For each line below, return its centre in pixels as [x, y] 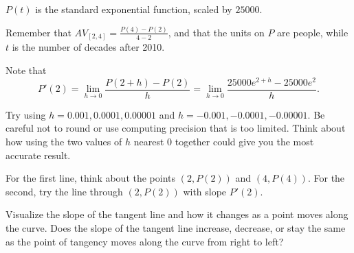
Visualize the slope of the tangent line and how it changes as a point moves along [177, 214]
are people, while [313, 32]
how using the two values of [64, 141]
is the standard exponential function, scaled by [134, 9]
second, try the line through [64, 191]
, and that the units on [216, 32]
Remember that [38, 32]
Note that [26, 70]
